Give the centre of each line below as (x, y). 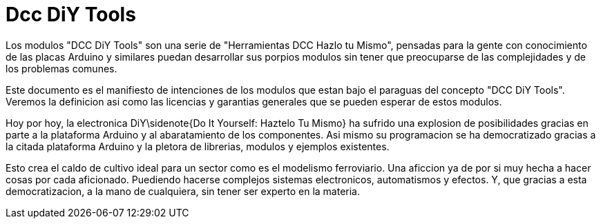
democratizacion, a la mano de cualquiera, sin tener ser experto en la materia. (183, 191)
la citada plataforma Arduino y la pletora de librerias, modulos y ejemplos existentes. (198, 146)
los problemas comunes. (61, 68)
